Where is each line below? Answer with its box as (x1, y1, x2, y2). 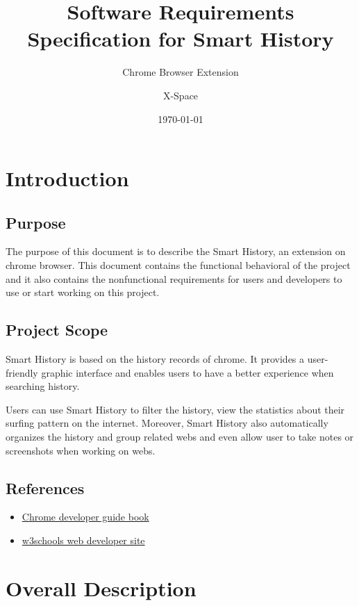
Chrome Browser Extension (122, 65, 239, 79)
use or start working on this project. (6, 285, 160, 300)
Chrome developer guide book (22, 509, 149, 524)
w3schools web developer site (22, 533, 145, 548)
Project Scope (6, 319, 108, 341)
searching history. (6, 379, 80, 393)
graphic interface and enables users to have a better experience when (41, 365, 334, 379)
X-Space (162, 88, 199, 102)
